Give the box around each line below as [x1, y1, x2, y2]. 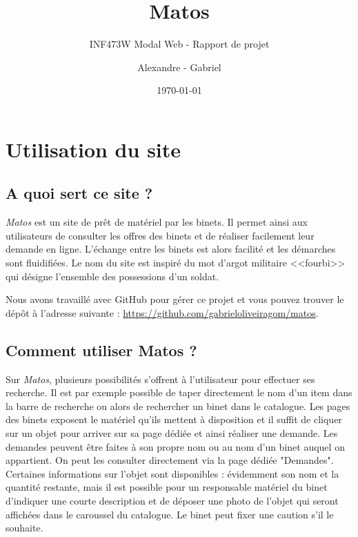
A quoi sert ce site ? [6, 182, 153, 204]
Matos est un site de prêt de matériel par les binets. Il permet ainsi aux [6, 215, 308, 229]
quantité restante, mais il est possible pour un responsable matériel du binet [6, 480, 328, 494]
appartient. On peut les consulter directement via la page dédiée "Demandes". [6, 453, 334, 467]
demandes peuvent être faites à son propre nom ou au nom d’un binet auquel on [6, 439, 345, 453]
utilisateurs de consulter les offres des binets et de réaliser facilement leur [6, 228, 315, 242]
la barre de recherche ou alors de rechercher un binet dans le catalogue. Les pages [6, 398, 350, 413]
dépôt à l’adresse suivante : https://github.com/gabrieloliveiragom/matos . [6, 305, 319, 320]
